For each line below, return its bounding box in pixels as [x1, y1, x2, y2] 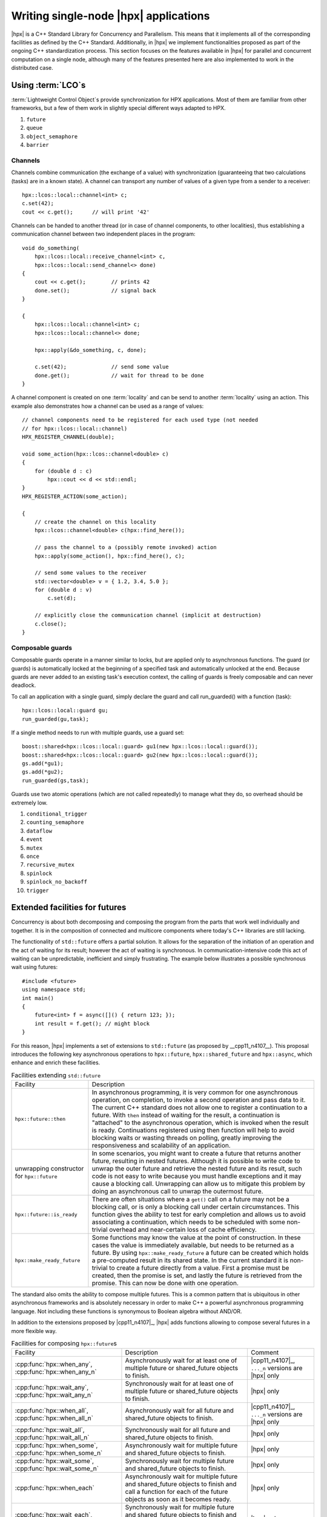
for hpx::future [15, 1172, 58, 1180]
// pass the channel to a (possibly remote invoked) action [34, 544, 217, 551]
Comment [251, 1348, 279, 1357]
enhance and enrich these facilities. [11, 1059, 101, 1066]
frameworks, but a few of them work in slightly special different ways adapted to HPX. [11, 104, 226, 112]
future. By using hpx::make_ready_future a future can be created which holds [91, 1249, 309, 1257]
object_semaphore [26, 133, 78, 140]
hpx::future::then [15, 1115, 66, 1122]
